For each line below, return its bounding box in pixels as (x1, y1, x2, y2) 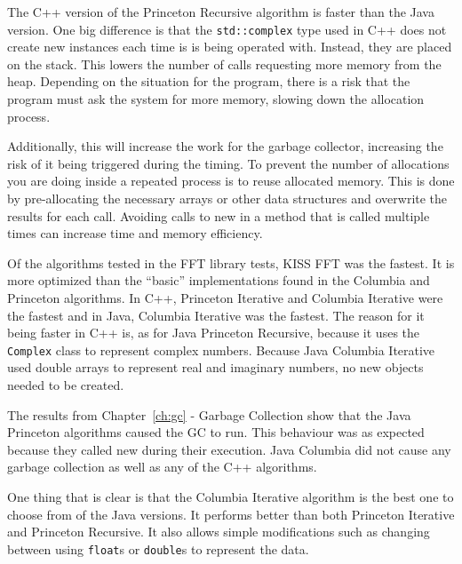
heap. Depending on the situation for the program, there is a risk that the (7, 72, 410, 91)
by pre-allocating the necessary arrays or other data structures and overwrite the (7, 189, 448, 207)
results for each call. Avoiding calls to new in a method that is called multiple (7, 206, 430, 225)
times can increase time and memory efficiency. (7, 224, 263, 242)
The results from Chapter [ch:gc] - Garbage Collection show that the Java (7, 405, 411, 424)
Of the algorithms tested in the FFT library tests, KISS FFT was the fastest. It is (7, 253, 455, 272)
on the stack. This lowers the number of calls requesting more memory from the (7, 54, 442, 73)
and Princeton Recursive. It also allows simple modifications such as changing (7, 522, 430, 541)
